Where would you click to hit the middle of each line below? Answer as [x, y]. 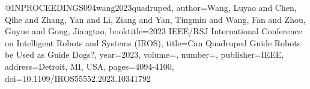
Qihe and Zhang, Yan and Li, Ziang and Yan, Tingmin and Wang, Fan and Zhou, [155, 19]
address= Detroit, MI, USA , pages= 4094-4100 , [90, 66]
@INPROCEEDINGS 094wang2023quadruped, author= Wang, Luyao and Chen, [151, 7]
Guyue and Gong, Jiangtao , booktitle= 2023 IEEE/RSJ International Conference [153, 31]
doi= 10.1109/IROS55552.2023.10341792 [78, 78]
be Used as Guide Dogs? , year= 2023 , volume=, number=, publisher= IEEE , [144, 54]
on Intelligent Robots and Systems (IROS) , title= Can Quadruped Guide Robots [153, 42]
